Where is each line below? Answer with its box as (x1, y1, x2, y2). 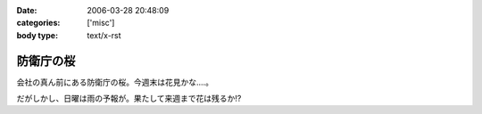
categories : (16, 18, 61, 28)
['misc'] (87, 18, 115, 28)
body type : (16, 29, 58, 40)
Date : (16, 5, 37, 15)
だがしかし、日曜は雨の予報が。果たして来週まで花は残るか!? (16, 94, 242, 104)
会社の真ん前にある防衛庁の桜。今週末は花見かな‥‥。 (16, 77, 214, 87)
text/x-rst (87, 29, 121, 40)
